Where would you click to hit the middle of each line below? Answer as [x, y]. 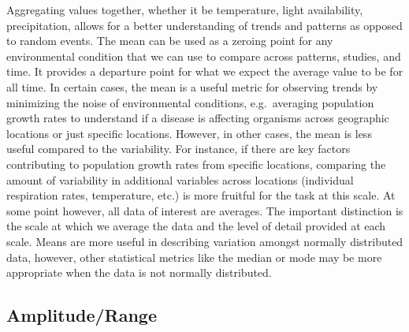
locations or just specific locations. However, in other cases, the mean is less [189, 133]
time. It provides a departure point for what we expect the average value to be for [205, 71]
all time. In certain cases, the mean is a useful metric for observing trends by [192, 86]
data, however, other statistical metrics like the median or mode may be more [194, 257]
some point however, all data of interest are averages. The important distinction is [205, 210]
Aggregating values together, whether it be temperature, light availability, [185, 9]
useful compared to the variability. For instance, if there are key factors [178, 149]
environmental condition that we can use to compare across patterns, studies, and [204, 56]
